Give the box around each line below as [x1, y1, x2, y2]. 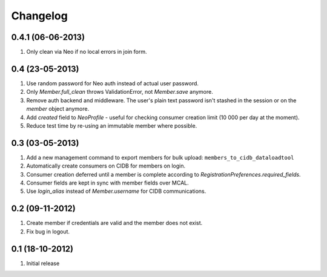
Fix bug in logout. [26, 227, 70, 235]
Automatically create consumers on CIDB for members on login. [26, 162, 186, 169]
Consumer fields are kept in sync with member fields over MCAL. [26, 179, 189, 186]
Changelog [11, 9, 68, 22]
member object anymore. [26, 105, 90, 112]
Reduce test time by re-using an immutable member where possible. [26, 122, 197, 129]
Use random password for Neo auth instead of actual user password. [26, 79, 199, 87]
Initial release [26, 259, 60, 267]
